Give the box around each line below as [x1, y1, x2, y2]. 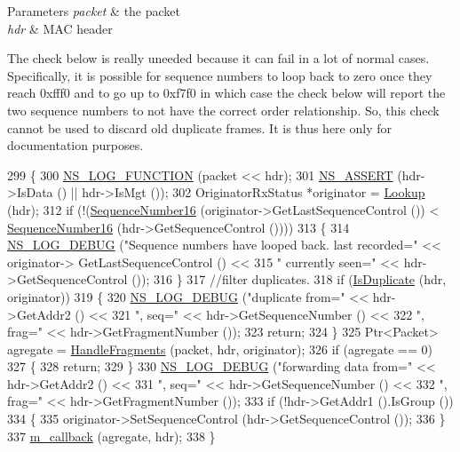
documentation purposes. [7, 136, 144, 155]
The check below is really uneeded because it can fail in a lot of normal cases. [7, 49, 430, 67]
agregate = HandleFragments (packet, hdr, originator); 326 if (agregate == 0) [7, 339, 432, 358]
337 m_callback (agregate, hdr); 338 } [7, 426, 216, 445]
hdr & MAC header [7, 19, 113, 37]
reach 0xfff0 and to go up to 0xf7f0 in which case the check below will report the [7, 83, 446, 102]
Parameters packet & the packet [7, 2, 181, 20]
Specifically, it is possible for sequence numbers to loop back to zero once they [7, 66, 432, 84]
